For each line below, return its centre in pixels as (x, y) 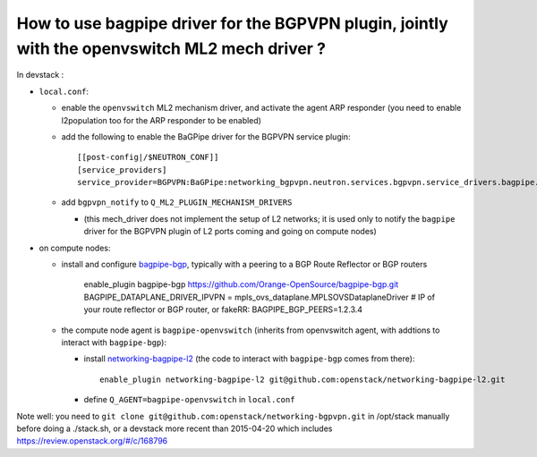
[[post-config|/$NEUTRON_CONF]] (148, 157)
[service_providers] (122, 169)
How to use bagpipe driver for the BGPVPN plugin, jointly (233, 23)
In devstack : (40, 75)
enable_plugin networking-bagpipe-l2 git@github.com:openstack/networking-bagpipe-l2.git (303, 379)
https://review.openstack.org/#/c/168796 (92, 441)
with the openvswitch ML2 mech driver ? (171, 48)
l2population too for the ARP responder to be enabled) (161, 120)
